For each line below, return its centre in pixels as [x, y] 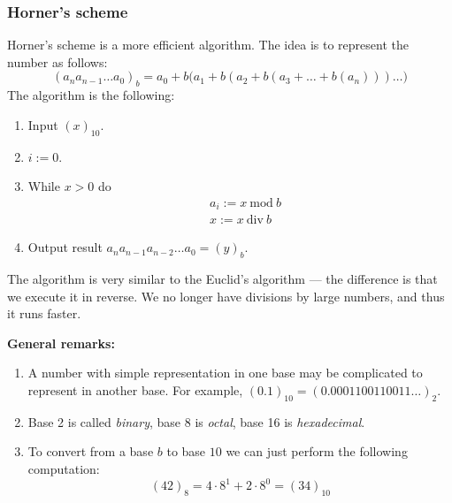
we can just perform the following [317, 451]
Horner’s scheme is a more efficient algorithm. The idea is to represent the [208, 45]
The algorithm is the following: [91, 95]
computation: [64, 469]
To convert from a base [91, 451]
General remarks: [61, 343]
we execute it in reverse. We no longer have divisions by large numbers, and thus [226, 296]
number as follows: [57, 61]
